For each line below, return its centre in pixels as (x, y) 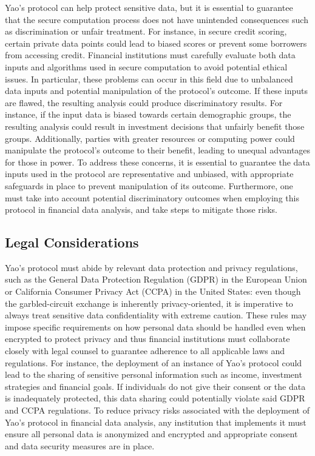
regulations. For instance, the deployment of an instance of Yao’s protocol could (154, 362)
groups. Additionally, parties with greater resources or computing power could (150, 138)
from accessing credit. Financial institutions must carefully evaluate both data (150, 55)
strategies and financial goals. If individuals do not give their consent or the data (155, 386)
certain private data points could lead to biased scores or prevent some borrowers (156, 43)
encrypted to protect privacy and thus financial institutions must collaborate (147, 339)
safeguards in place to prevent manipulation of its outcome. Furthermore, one (149, 185)
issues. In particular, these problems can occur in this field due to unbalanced (149, 79)
